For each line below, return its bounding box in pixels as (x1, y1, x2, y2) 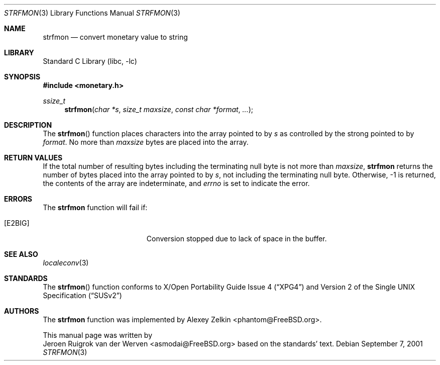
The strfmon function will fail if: (43, 203, 148, 212)
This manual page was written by (43, 331, 153, 339)
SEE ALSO (4, 250, 38, 258)
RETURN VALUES (4, 153, 63, 162)
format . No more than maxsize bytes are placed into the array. (43, 138, 249, 146)
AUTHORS (4, 307, 39, 315)
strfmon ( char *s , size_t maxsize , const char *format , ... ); (64, 105, 254, 114)
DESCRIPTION (4, 121, 52, 129)
